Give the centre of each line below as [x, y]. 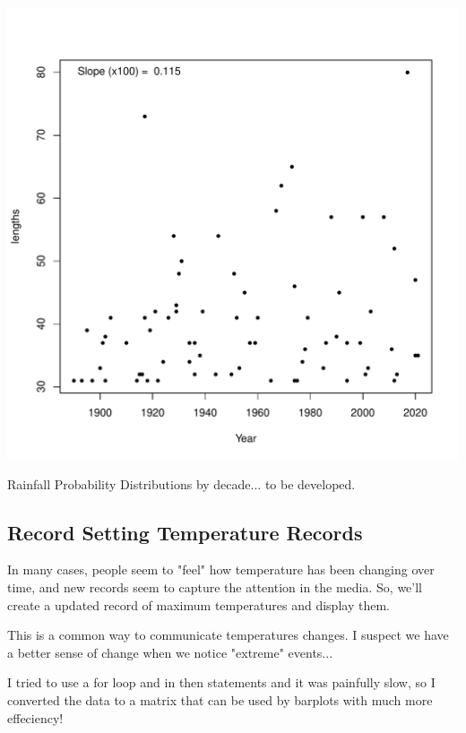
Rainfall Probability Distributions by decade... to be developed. [181, 483]
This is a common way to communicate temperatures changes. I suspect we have [228, 635]
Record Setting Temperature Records [185, 532]
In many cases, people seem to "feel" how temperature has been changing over [221, 569]
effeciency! [35, 717]
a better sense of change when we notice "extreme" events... [170, 652]
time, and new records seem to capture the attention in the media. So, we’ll [215, 586]
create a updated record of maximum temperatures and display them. [198, 604]
